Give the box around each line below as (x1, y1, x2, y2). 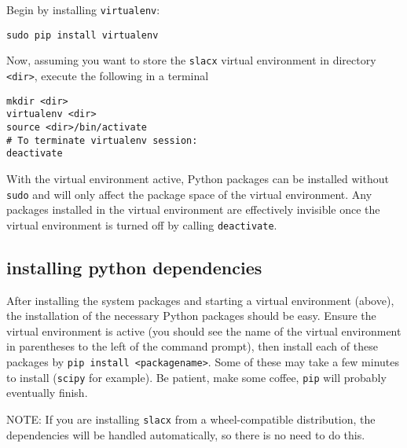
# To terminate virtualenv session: (6, 134, 198, 146)
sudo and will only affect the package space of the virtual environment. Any (6, 185, 372, 202)
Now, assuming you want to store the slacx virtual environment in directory (6, 52, 376, 68)
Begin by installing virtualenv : (6, 2, 160, 17)
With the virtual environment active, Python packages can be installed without (6, 170, 389, 186)
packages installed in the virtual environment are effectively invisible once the (6, 201, 380, 218)
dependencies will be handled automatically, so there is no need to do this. (6, 426, 365, 442)
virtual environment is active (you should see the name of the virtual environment (6, 322, 401, 339)
